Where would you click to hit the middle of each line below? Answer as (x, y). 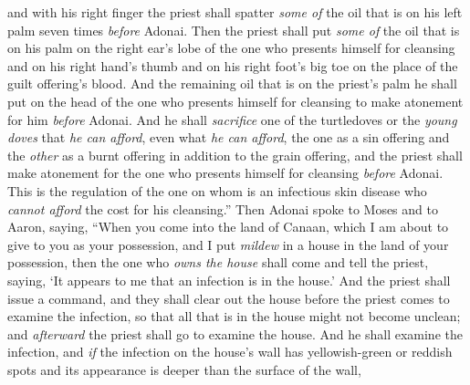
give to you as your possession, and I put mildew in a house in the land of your (228, 244)
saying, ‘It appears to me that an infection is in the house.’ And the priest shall (229, 280)
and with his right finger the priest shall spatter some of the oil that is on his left (235, 12)
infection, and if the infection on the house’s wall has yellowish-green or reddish (230, 352)
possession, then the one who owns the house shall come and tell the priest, (218, 262)
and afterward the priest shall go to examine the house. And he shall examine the (235, 333)
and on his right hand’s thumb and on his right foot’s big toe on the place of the (233, 65)
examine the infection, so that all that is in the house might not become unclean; (234, 316)
